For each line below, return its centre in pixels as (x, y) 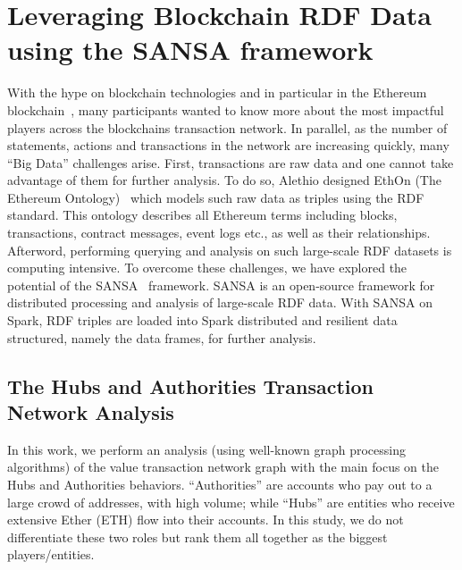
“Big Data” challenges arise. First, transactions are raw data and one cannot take (231, 162)
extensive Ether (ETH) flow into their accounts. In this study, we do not (206, 520)
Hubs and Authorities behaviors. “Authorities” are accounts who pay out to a (220, 484)
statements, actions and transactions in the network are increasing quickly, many (228, 145)
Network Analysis (91, 412)
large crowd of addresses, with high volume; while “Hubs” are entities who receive (231, 502)
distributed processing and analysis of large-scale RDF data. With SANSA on (220, 302)
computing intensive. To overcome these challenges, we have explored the (207, 268)
